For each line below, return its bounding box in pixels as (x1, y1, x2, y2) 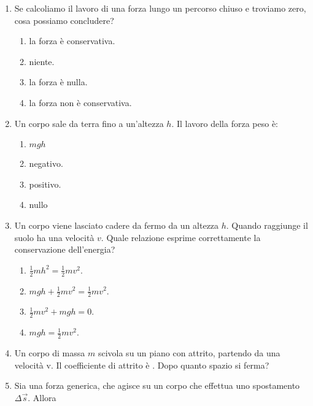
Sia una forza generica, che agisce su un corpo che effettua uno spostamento (14, 379, 300, 392)
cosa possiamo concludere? (14, 13, 114, 26)
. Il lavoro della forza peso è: (171, 117, 278, 129)
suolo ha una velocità (14, 231, 95, 243)
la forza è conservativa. (29, 34, 115, 47)
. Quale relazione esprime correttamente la (101, 231, 261, 243)
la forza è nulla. (29, 75, 88, 88)
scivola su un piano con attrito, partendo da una (98, 347, 280, 359)
